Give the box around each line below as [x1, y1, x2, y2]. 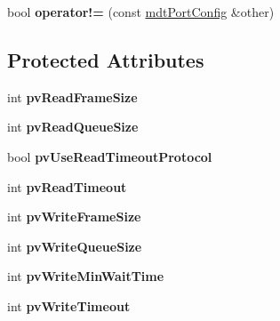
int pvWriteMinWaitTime [7, 267, 164, 285]
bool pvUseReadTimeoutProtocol [7, 147, 212, 165]
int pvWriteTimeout [7, 296, 131, 315]
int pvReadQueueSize [7, 117, 139, 136]
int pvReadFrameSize [7, 87, 138, 106]
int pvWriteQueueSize [7, 237, 142, 255]
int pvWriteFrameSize [7, 207, 141, 226]
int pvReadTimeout [7, 177, 127, 196]
